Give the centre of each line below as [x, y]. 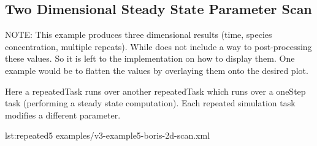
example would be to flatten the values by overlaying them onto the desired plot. [157, 70]
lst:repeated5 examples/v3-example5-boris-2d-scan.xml [108, 135]
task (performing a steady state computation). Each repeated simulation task [150, 103]
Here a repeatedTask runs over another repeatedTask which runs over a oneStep [155, 91]
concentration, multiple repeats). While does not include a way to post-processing [158, 46]
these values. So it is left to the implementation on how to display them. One [150, 58]
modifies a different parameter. [63, 115]
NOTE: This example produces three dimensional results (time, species [139, 35]
